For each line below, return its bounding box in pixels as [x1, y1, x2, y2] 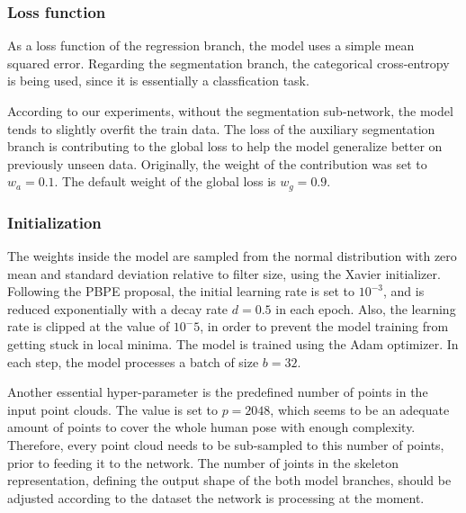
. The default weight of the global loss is [54, 172, 276, 191]
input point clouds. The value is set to [7, 400, 218, 418]
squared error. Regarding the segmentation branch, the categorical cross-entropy [7, 53, 450, 72]
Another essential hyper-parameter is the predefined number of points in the [7, 382, 428, 401]
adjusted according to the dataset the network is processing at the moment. [7, 488, 425, 507]
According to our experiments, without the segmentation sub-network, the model [7, 102, 453, 120]
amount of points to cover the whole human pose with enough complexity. [7, 418, 416, 436]
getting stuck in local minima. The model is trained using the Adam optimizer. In [7, 335, 459, 354]
